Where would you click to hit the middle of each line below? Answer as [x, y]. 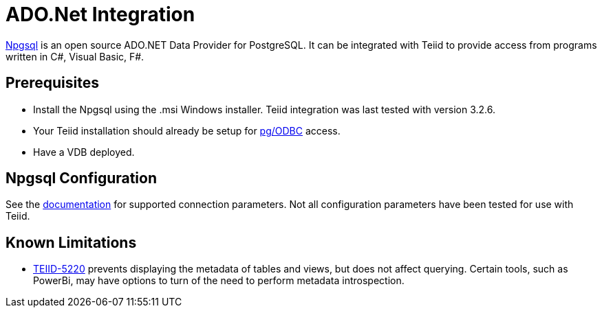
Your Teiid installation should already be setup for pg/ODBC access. [187, 130]
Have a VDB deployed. [84, 152]
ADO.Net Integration [100, 14]
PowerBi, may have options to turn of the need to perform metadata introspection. [219, 281]
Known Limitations [71, 242]
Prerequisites [52, 83]
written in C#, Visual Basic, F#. [75, 56]
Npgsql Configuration [82, 178]
